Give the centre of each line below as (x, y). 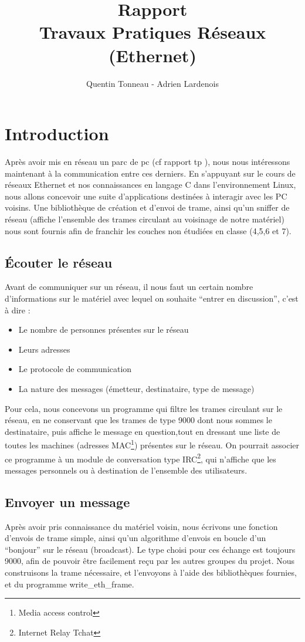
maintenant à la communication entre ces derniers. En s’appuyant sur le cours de (150, 173)
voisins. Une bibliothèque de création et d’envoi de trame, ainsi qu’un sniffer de (147, 207)
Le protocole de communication (75, 369)
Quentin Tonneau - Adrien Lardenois (152, 83)
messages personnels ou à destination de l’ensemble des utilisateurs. (126, 470)
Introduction (57, 134)
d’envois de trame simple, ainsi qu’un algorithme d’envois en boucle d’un (135, 538)
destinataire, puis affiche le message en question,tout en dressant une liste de (143, 431)
